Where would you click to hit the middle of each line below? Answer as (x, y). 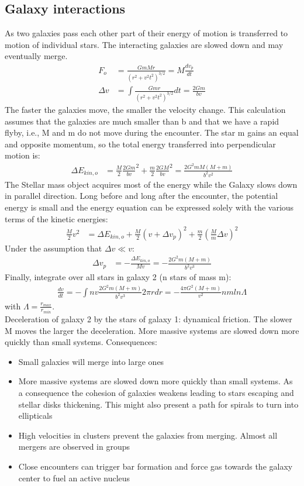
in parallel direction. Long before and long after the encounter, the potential (141, 196)
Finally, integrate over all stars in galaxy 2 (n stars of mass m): (118, 277)
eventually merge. (36, 56)
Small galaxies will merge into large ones (91, 361)
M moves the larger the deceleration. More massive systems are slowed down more (152, 330)
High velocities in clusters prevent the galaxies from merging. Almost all (148, 435)
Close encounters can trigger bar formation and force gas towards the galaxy (156, 466)
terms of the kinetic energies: (56, 218)
